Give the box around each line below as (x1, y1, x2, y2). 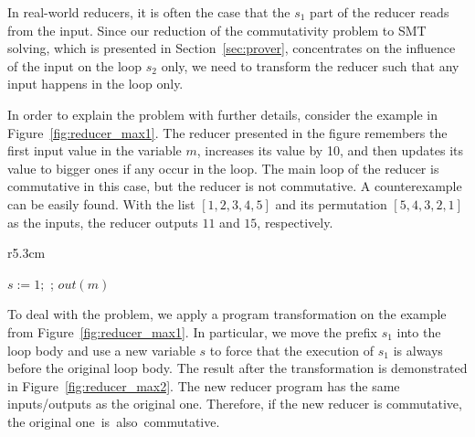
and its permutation (275, 194, 387, 213)
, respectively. (257, 212, 333, 231)
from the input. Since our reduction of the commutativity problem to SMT (7, 20, 427, 39)
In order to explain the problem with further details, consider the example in (7, 104, 438, 123)
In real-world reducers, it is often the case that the (7, 3, 290, 21)
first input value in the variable (7, 141, 182, 160)
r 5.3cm (7, 243, 46, 262)
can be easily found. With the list (7, 194, 195, 213)
